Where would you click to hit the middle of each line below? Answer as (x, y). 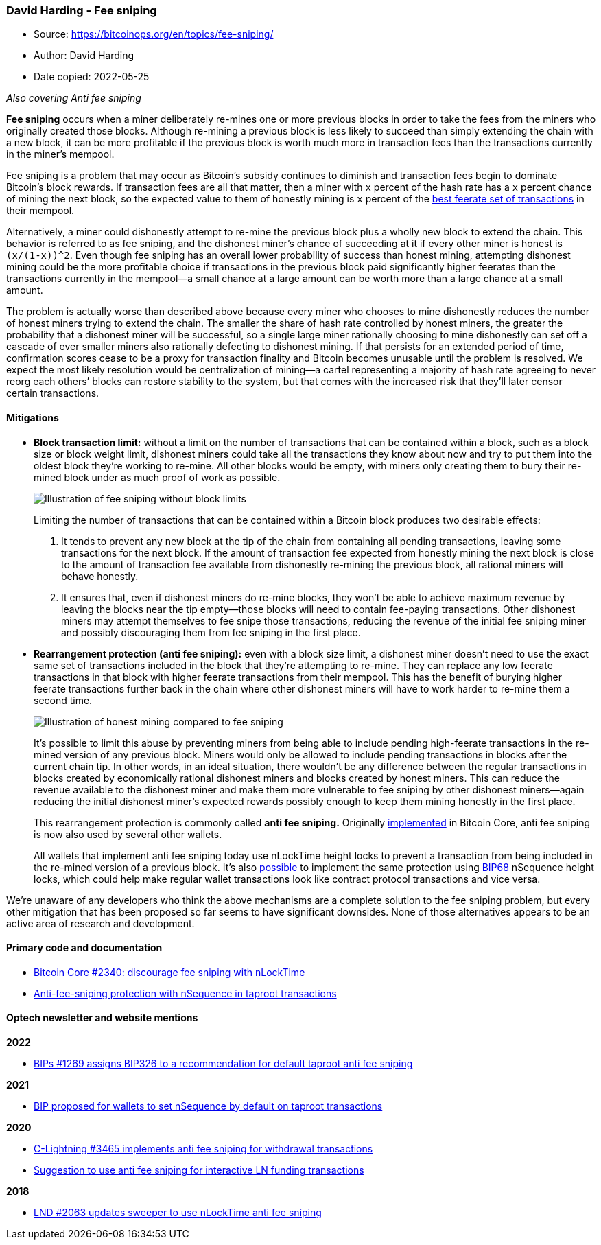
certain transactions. (53, 393)
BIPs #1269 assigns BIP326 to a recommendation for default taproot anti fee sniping (223, 1064)
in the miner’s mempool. (60, 154)
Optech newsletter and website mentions (102, 1018)
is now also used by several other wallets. (128, 834)
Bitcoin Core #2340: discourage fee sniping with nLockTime (169, 972)
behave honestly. (100, 576)
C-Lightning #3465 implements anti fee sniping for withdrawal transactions (203, 1149)
